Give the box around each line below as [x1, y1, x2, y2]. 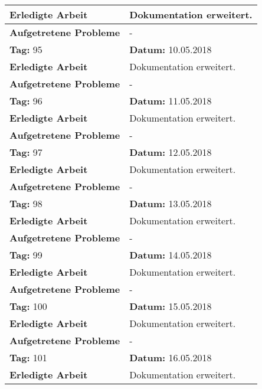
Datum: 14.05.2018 [129, 248, 212, 261]
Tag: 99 [9, 248, 42, 261]
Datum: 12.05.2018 [129, 145, 212, 159]
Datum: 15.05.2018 [129, 299, 212, 313]
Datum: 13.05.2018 [129, 197, 212, 210]
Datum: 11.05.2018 [129, 94, 212, 107]
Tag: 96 [9, 94, 42, 107]
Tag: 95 [9, 43, 42, 56]
